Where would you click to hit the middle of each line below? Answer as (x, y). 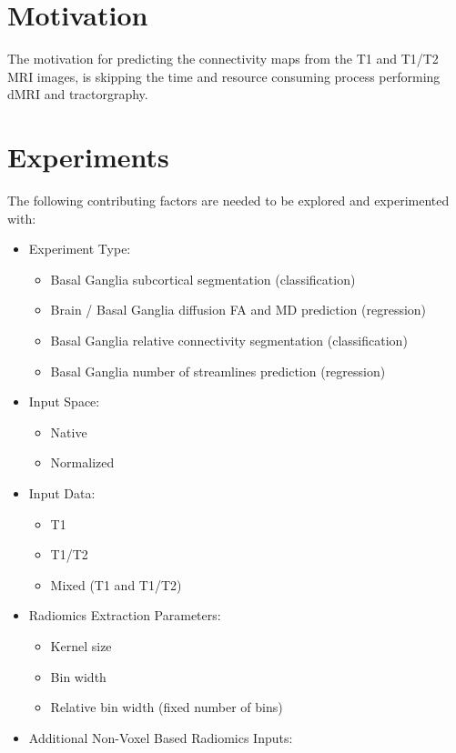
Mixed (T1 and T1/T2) (116, 584)
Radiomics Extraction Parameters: (125, 615)
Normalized (82, 462)
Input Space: (64, 402)
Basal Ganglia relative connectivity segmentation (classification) (229, 340)
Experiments (88, 157)
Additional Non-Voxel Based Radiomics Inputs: (161, 737)
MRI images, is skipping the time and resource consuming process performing (224, 76)
